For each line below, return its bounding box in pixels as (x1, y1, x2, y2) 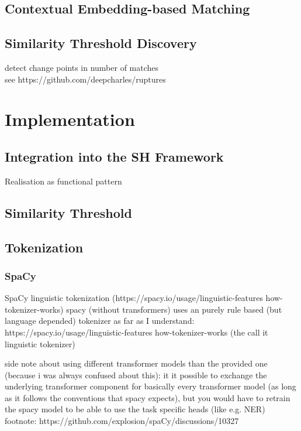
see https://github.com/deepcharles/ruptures (5, 73, 166, 85)
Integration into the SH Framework (5, 147, 224, 165)
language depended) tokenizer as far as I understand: (5, 314, 195, 327)
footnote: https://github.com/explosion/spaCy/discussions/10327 (5, 415, 239, 427)
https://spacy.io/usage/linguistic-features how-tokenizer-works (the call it (5, 326, 268, 338)
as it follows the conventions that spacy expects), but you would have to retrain (5, 391, 290, 403)
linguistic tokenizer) (5, 337, 75, 350)
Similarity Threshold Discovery (5, 34, 197, 52)
